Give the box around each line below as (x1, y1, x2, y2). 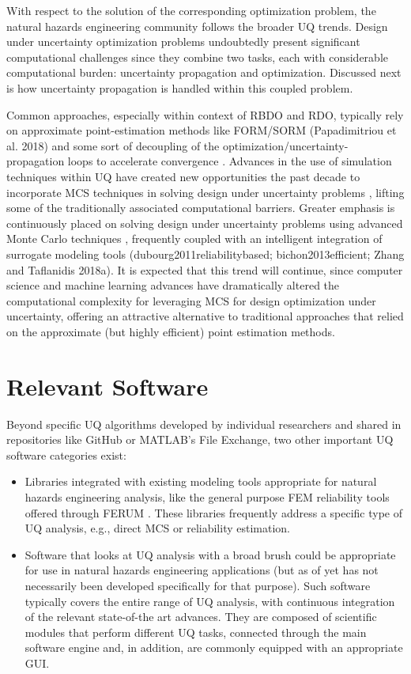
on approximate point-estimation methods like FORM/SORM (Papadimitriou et (6, 122, 397, 138)
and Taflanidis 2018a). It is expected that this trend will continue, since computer (6, 261, 403, 278)
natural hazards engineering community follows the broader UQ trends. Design (6, 17, 388, 34)
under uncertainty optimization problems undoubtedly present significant (6, 33, 360, 50)
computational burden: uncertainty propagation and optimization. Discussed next (6, 64, 402, 81)
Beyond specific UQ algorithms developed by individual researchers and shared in (6, 415, 402, 432)
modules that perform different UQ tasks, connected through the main (25, 623, 367, 640)
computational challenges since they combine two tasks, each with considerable (6, 48, 388, 65)
